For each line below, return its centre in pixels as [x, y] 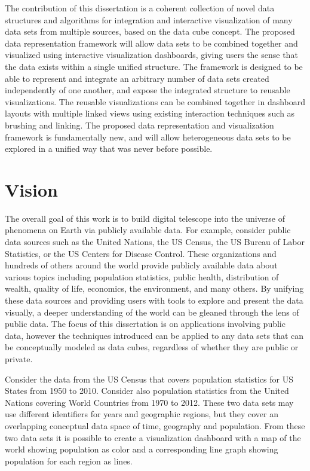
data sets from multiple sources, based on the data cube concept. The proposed [150, 31]
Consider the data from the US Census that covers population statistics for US [149, 379]
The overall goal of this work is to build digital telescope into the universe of [145, 218]
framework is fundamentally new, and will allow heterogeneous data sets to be [148, 137]
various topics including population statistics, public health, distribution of [142, 276]
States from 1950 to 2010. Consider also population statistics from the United [147, 391]
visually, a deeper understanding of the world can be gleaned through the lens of [152, 312]
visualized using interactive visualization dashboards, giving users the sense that [151, 55]
